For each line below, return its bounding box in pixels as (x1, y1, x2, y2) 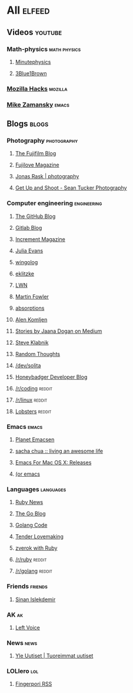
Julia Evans (15, 247, 44, 254)
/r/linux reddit (15, 396, 48, 403)
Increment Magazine (15, 235, 65, 243)
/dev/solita (15, 362, 41, 369)
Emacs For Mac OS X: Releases (15, 459, 92, 466)
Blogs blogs (6, 119, 49, 129)
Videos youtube (6, 27, 62, 37)
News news (6, 639, 38, 647)
